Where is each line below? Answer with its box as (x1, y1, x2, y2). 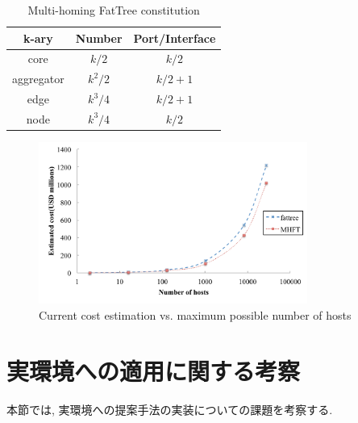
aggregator (12, 70, 65, 87)
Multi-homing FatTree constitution (27, 2, 200, 18)
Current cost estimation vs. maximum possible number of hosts (39, 306, 352, 323)
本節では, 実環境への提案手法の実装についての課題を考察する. (6, 400, 333, 417)
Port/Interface (133, 29, 216, 46)
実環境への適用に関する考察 (6, 354, 301, 387)
